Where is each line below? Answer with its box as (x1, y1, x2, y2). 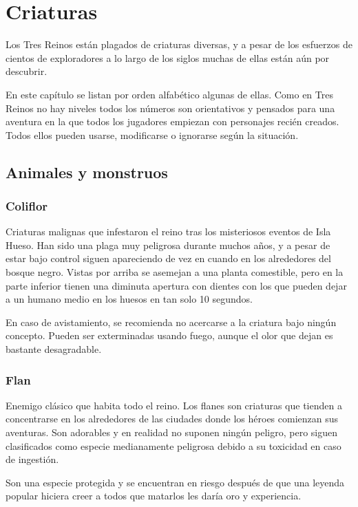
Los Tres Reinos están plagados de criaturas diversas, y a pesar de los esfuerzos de (6, 37, 352, 52)
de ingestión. (6, 452, 59, 466)
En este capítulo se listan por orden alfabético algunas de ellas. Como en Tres (6, 87, 333, 101)
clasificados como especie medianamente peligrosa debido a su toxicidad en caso (6, 438, 341, 453)
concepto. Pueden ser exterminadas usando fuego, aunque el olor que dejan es (6, 328, 333, 343)
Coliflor (6, 197, 48, 214)
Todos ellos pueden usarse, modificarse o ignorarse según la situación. (6, 127, 299, 142)
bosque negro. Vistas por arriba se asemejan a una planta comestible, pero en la (6, 265, 344, 279)
